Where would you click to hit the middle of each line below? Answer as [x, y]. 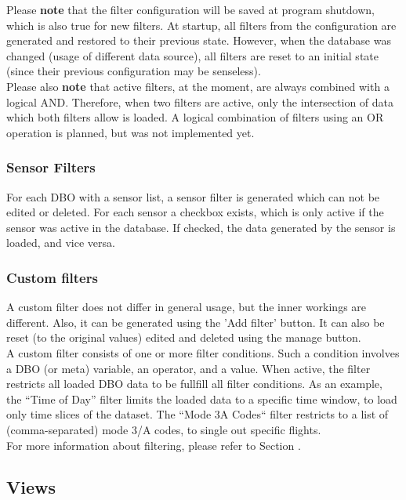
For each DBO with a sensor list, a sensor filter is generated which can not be [193, 196]
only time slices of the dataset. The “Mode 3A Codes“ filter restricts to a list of [198, 414]
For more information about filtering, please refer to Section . [154, 445]
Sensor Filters [51, 167]
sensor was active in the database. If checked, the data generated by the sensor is [201, 227]
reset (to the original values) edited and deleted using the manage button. [184, 337]
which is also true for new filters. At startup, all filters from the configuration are [201, 25]
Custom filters [52, 277]
